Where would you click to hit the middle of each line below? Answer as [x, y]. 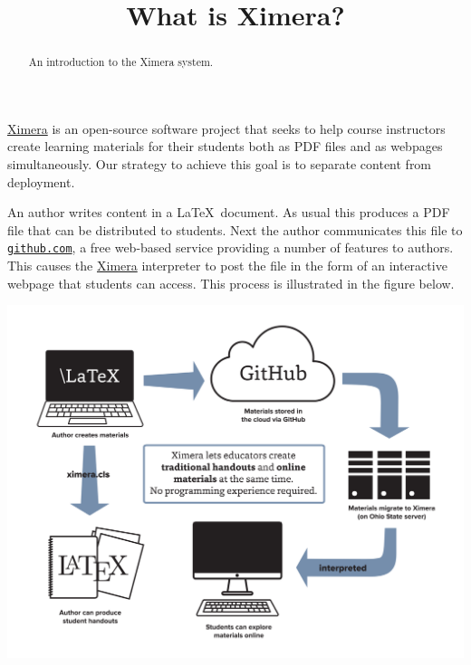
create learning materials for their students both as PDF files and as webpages [225, 146]
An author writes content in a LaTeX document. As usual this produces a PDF [229, 212]
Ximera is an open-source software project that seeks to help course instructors [226, 128]
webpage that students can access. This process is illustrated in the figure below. [231, 283]
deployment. [41, 181]
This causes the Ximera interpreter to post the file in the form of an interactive [227, 266]
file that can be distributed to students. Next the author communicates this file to [235, 229]
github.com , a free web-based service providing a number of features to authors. [231, 247]
